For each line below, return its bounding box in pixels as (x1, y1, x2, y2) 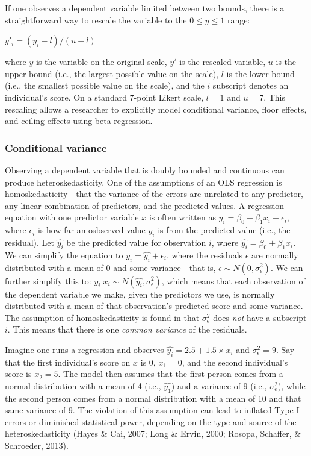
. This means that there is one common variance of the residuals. (7, 323, 247, 336)
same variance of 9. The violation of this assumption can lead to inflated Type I (5, 404, 300, 416)
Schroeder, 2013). (5, 439, 69, 452)
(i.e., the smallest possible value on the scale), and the (5, 79, 205, 92)
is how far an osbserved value (38, 223, 146, 236)
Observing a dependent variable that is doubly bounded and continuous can (5, 163, 285, 176)
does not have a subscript (213, 311, 307, 323)
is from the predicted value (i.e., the (158, 223, 291, 236)
